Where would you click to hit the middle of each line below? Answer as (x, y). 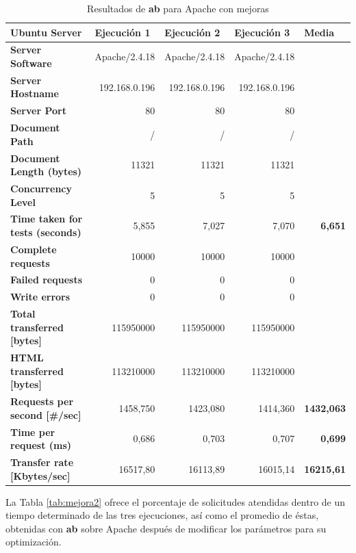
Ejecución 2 (192, 32)
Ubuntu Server (46, 32)
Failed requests (47, 280)
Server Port (38, 111)
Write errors (40, 297)
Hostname (35, 93)
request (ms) (41, 445)
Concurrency (41, 189)
